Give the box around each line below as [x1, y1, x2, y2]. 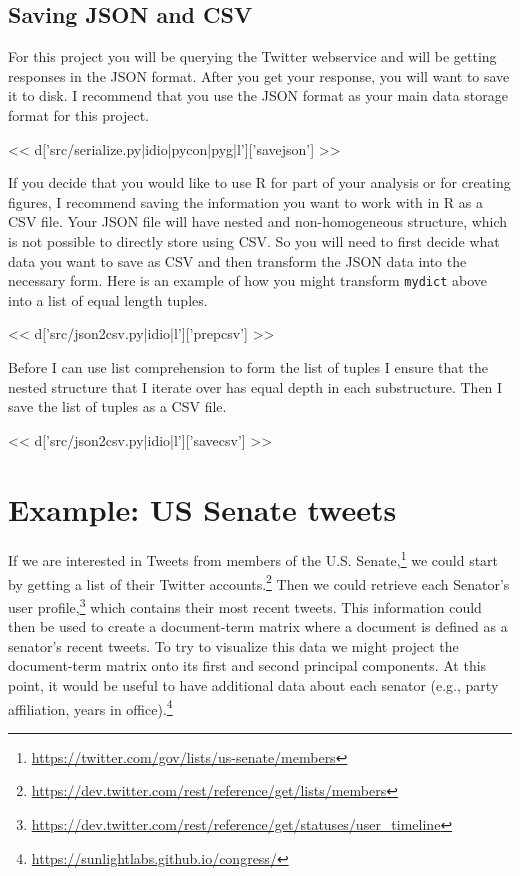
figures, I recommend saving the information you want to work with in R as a [8, 191, 484, 212]
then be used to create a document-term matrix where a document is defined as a [8, 616, 508, 637]
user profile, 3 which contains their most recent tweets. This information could [8, 593, 482, 617]
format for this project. [8, 104, 149, 125]
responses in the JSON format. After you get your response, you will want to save [8, 65, 510, 86]
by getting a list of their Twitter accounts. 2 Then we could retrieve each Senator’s [8, 570, 510, 594]
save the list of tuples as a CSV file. [8, 396, 227, 417]
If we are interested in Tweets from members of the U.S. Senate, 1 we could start [8, 547, 499, 571]
